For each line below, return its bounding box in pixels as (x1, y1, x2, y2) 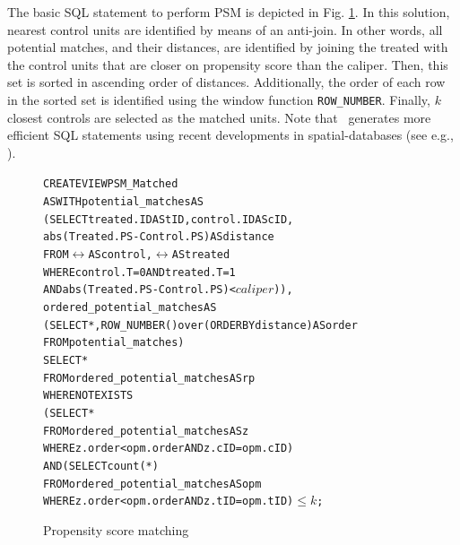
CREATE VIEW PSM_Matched (43, 177, 178, 191)
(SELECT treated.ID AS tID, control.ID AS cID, (43, 212, 294, 226)
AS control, (88, 248, 152, 262)
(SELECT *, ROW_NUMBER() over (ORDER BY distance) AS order (43, 318, 358, 332)
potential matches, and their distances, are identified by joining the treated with (7, 38, 448, 56)
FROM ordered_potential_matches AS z (43, 424, 249, 437)
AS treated (171, 248, 230, 262)
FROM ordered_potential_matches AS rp (43, 371, 256, 385)
